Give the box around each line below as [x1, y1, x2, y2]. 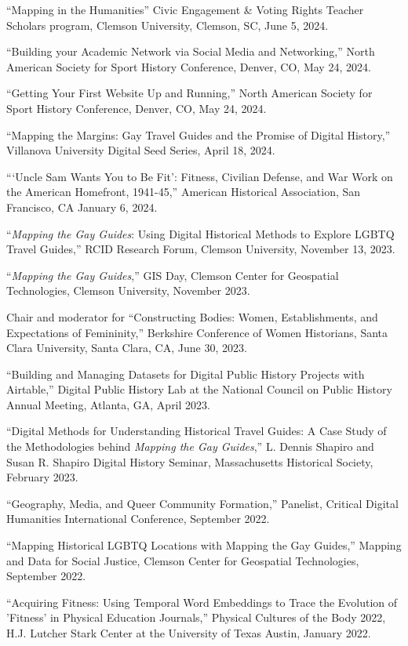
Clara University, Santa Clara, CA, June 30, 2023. [6, 339, 247, 356]
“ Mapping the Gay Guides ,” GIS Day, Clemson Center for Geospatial [6, 267, 339, 283]
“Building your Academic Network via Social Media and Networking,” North [6, 43, 375, 60]
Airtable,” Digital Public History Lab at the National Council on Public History [6, 381, 392, 397]
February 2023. [6, 469, 78, 485]
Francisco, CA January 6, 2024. [6, 198, 158, 215]
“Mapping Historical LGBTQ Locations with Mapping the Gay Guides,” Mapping [6, 537, 402, 553]
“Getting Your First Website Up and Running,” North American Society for [6, 85, 373, 101]
